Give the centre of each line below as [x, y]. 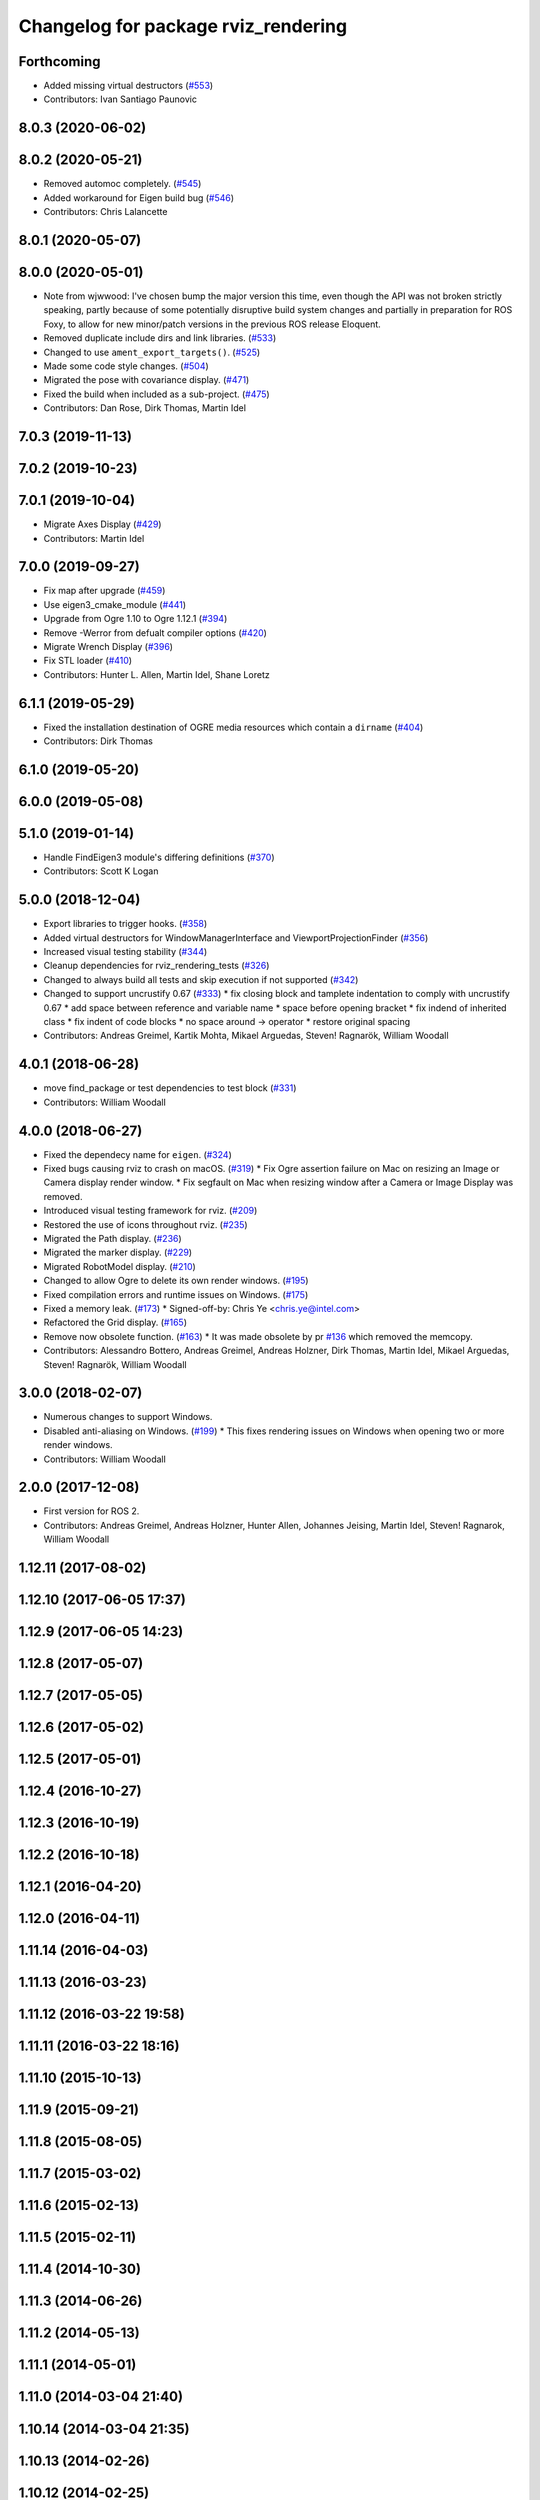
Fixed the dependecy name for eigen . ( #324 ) [137, 1154]
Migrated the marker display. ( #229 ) [118, 1252]
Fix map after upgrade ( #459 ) [104, 591]
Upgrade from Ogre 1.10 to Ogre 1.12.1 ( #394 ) [135, 619]
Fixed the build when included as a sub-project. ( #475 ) [156, 394]
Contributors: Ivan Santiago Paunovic [120, 99]
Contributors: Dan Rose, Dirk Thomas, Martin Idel [145, 408]
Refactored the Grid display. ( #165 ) [115, 1322]
